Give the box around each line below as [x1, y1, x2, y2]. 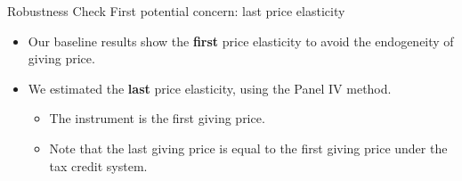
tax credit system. [49, 156, 148, 175]
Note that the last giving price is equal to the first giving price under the [49, 138, 448, 157]
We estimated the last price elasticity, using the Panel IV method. [28, 78, 392, 97]
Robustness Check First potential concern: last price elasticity [7, 2, 345, 20]
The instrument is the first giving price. [49, 109, 265, 128]
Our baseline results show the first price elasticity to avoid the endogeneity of [28, 31, 454, 50]
